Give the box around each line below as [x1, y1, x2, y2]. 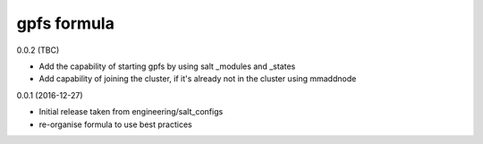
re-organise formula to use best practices [38, 119, 192, 130]
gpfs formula [16, 13, 115, 33]
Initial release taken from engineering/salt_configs [38, 106, 224, 117]
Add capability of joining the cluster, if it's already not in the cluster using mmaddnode [38, 73, 357, 84]
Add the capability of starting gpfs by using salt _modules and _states [38, 61, 296, 72]
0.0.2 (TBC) [16, 45, 60, 55]
